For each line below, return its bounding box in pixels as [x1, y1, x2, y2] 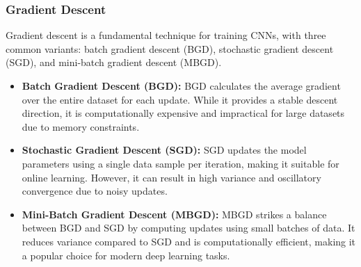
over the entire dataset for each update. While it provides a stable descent [22, 92, 338, 106]
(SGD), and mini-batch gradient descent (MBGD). [6, 55, 222, 70]
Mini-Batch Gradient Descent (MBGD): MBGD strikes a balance [22, 207, 327, 221]
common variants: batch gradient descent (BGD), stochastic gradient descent [6, 41, 334, 56]
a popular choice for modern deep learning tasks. [22, 248, 230, 262]
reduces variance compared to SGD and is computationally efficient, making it [22, 234, 356, 248]
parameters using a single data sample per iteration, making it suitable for [22, 156, 339, 170]
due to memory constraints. [22, 119, 140, 133]
